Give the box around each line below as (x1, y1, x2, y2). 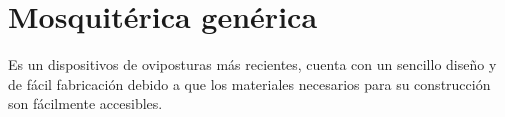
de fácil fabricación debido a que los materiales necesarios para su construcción (8, 73, 491, 94)
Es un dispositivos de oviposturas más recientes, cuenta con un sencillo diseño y (8, 54, 497, 75)
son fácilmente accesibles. (8, 93, 163, 114)
